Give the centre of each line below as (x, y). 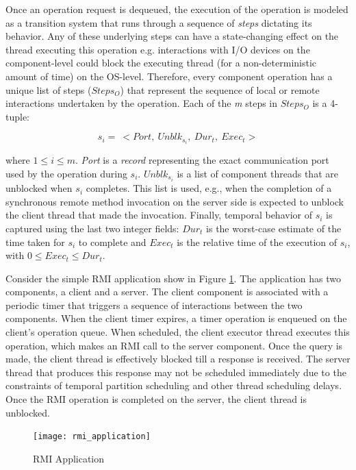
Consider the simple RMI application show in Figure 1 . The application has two (174, 278)
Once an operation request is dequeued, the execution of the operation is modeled (177, 9)
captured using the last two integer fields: (92, 228)
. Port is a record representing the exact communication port (202, 160)
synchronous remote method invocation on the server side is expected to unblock (175, 201)
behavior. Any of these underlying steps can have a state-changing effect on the (172, 36)
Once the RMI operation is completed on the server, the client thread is (156, 399)
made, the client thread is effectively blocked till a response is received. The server (178, 359)
